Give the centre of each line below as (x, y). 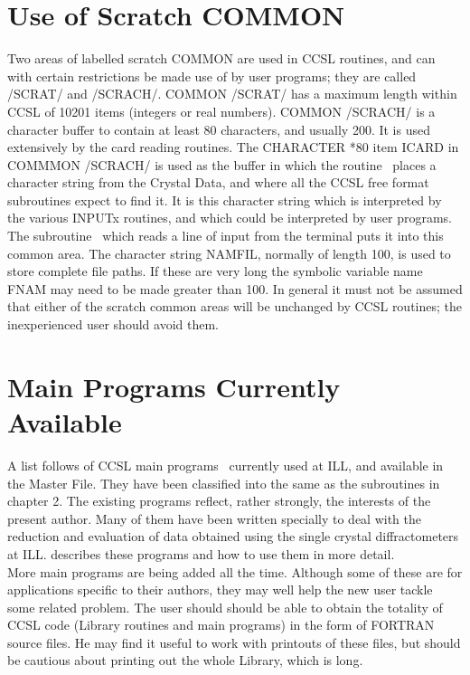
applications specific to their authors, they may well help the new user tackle (220, 589)
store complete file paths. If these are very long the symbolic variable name (215, 271)
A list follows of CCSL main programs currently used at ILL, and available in (226, 465)
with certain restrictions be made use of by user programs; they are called (212, 76)
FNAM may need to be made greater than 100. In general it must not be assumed (235, 288)
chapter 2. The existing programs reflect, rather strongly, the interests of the (219, 501)
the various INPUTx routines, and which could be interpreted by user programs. (230, 218)
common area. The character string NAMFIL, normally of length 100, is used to (229, 253)
